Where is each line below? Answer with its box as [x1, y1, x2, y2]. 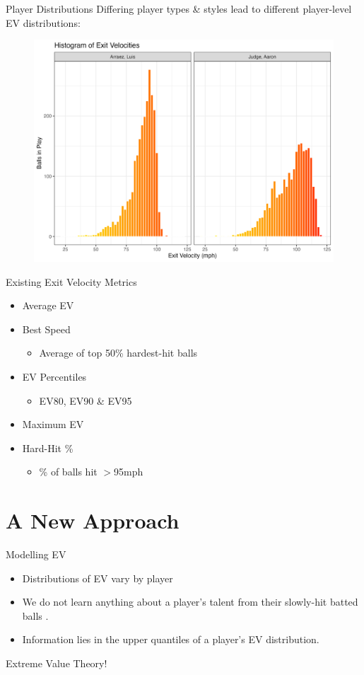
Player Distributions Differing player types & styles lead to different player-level [6, 1, 352, 16]
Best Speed [22, 321, 71, 336]
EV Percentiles [22, 369, 87, 384]
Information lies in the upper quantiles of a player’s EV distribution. [22, 632, 319, 647]
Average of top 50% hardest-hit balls [39, 345, 198, 360]
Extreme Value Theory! [6, 656, 107, 671]
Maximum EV [22, 417, 84, 432]
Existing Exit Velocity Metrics [6, 274, 137, 289]
